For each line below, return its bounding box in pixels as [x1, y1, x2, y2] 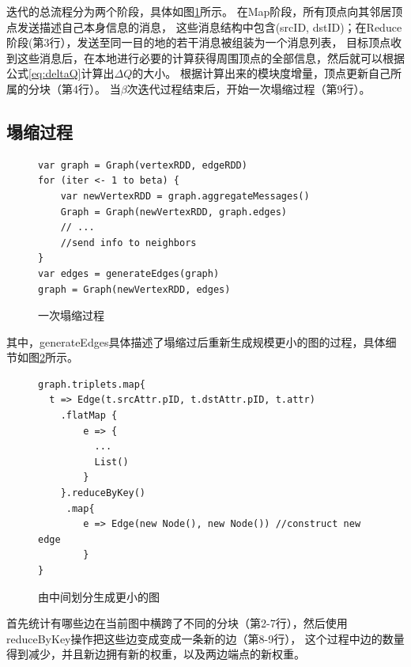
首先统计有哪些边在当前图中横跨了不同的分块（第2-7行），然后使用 [6, 615, 348, 631]
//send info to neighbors [60, 237, 197, 248]
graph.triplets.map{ [38, 378, 146, 390]
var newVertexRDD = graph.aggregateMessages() [60, 190, 310, 202]
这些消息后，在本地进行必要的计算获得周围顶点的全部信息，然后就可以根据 [17, 49, 405, 66]
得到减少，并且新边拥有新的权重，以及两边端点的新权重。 [6, 646, 305, 662]
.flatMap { [60, 410, 118, 422]
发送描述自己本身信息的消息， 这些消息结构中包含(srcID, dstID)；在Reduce [17, 18, 402, 35]
